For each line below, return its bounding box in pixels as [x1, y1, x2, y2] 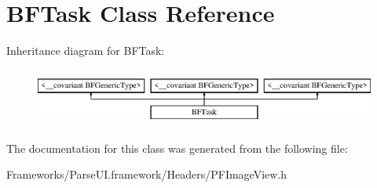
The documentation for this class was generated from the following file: [6, 139, 348, 156]
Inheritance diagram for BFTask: [6, 42, 165, 59]
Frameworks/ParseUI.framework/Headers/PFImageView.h [6, 166, 287, 183]
